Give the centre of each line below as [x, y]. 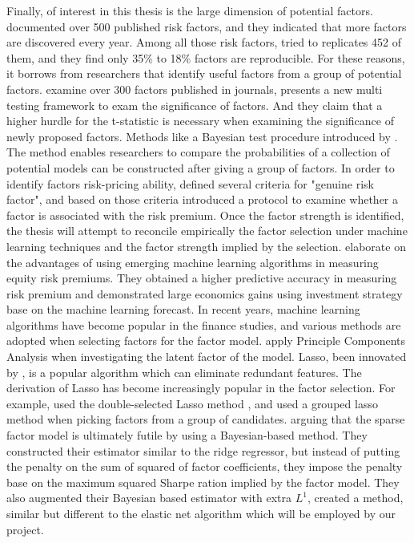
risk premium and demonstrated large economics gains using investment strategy [205, 293]
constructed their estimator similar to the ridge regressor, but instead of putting [203, 450]
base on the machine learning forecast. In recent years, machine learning [183, 309]
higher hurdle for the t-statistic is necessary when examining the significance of [200, 121]
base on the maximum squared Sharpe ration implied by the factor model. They [203, 482]
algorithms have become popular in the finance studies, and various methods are [204, 324]
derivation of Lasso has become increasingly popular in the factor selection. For [201, 388]
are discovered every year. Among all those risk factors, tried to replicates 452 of [204, 42]
